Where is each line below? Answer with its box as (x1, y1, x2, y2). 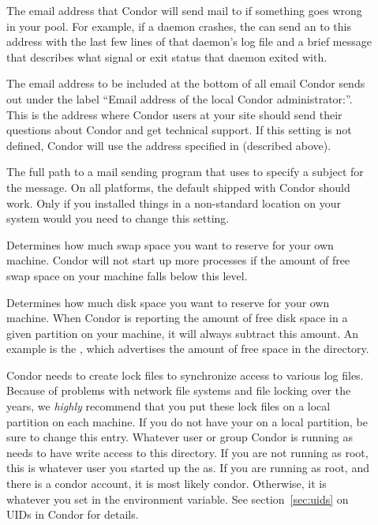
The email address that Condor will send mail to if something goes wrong (6, 2, 362, 18)
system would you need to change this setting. (6, 210, 230, 227)
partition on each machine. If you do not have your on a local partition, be (6, 413, 368, 429)
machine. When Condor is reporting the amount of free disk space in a (6, 309, 348, 326)
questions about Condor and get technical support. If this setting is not (6, 122, 352, 138)
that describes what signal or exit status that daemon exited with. (6, 48, 327, 65)
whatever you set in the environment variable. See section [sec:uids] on (6, 490, 349, 507)
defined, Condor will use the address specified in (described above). (6, 137, 331, 153)
